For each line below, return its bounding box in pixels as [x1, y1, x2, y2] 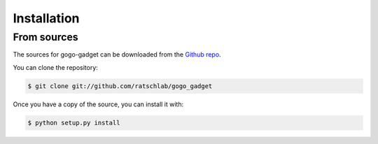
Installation [13, 10, 80, 26]
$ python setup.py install [27, 119, 120, 127]
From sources [13, 31, 78, 43]
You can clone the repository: [13, 63, 98, 71]
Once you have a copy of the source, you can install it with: [13, 100, 184, 108]
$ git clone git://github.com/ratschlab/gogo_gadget [27, 82, 213, 90]
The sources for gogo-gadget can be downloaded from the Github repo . [13, 50, 221, 59]
